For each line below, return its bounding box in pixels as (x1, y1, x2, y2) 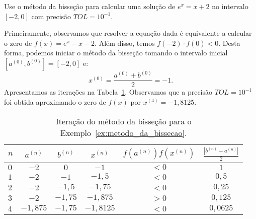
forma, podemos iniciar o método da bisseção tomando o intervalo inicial (4, 47, 228, 58)
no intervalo (212, 1, 248, 11)
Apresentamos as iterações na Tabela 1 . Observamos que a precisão (4, 87, 213, 97)
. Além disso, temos (95, 37, 155, 48)
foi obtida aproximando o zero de (4, 97, 106, 107)
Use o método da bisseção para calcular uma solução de (4, 1, 176, 11)
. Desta (218, 37, 240, 48)
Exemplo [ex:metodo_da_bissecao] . (60, 126, 187, 138)
